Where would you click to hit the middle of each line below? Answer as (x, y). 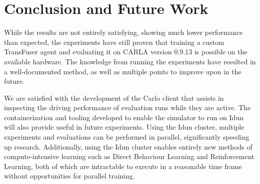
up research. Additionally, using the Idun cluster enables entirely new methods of (128, 146)
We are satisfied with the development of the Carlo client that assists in (114, 97)
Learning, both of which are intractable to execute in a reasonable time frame (123, 166)
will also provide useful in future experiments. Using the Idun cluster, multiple (124, 127)
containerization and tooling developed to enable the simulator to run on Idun (124, 117)
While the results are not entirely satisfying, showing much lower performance (123, 32)
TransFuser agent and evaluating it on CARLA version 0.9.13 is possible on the (126, 52)
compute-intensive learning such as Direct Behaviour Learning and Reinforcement (129, 156)
